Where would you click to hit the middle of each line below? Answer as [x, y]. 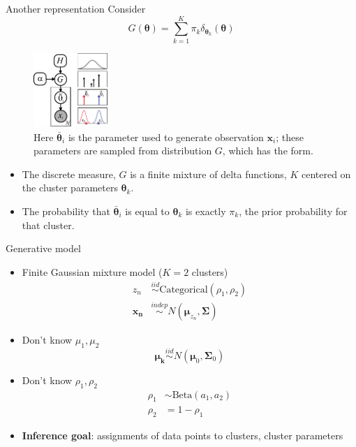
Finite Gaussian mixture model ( [92, 271]
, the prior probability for [293, 211]
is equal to [147, 211]
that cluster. [48, 225]
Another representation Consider [76, 8]
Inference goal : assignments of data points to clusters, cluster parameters [183, 435]
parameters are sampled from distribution [123, 151]
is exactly [206, 211]
